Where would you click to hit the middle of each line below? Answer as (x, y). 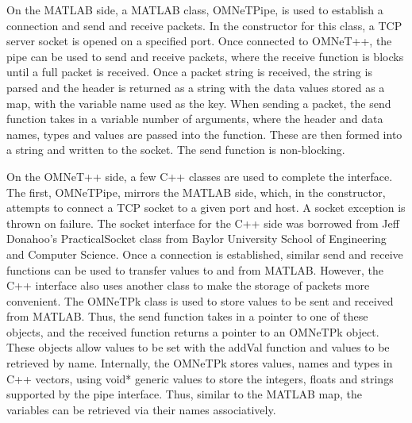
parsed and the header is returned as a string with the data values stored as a (196, 87)
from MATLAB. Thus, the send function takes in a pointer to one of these (187, 316)
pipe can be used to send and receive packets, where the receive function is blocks (205, 56)
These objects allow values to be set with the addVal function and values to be (198, 347)
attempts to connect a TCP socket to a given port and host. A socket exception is (206, 208)
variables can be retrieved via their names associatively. (141, 409)
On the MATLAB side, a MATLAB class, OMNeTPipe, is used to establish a (195, 10)
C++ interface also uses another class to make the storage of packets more (188, 285)
